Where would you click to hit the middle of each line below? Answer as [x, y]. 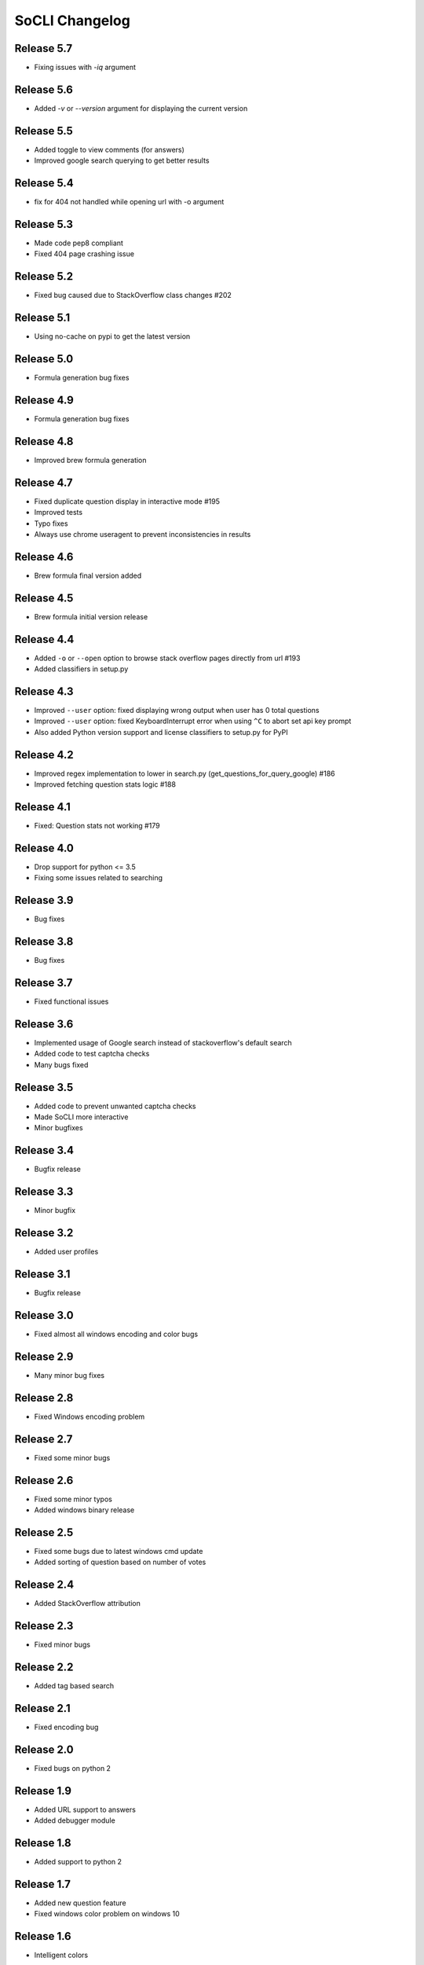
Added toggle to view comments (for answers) [109, 149]
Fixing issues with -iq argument [85, 68]
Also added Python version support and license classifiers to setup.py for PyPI [161, 732]
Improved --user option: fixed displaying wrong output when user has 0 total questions [177, 711]
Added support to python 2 [78, 1862]
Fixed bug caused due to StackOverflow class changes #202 [133, 296]
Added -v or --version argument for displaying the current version [141, 108]
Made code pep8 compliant [79, 243]
